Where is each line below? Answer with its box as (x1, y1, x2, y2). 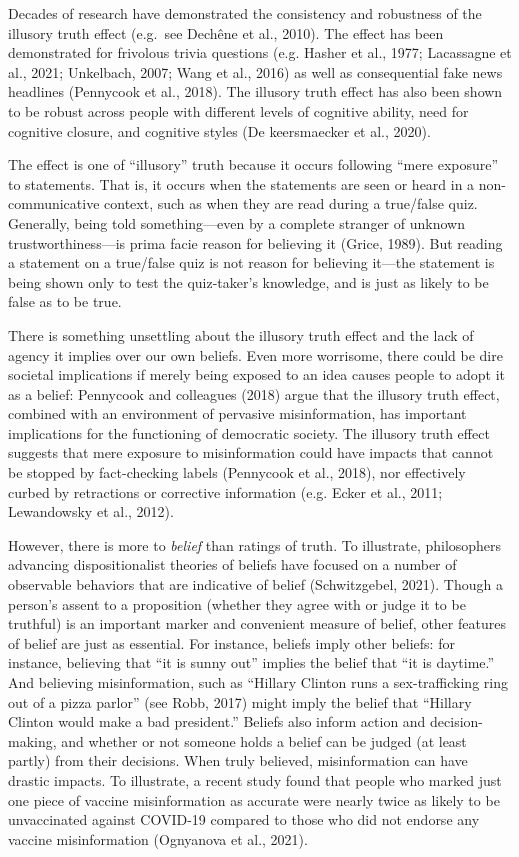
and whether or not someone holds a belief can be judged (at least (61, 730, 467, 751)
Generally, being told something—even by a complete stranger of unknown (8, 212, 465, 233)
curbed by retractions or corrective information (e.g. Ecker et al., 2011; (8, 481, 443, 502)
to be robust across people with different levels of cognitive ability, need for (8, 100, 469, 121)
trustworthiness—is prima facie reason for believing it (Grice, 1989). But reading (8, 232, 503, 253)
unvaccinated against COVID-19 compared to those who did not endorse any (8, 809, 480, 830)
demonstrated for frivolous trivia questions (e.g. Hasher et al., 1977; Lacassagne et (8, 42, 512, 63)
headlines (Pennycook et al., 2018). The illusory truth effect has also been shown (8, 81, 503, 102)
